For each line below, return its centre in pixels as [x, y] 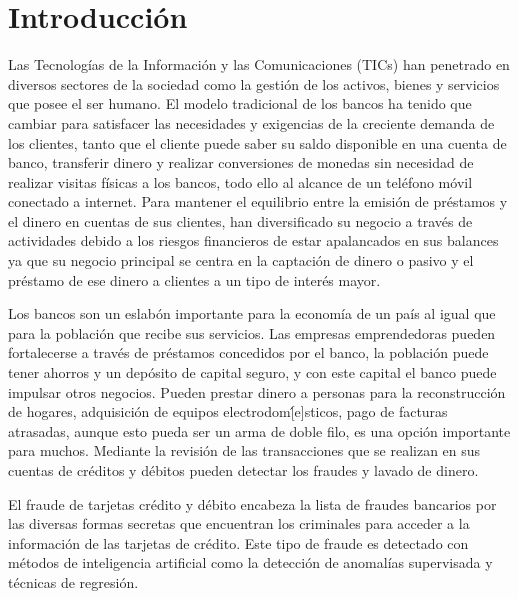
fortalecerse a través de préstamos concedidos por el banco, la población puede [248, 352]
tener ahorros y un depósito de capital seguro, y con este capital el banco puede [252, 372]
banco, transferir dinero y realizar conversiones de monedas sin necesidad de [241, 162]
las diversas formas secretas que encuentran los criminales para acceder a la [239, 523]
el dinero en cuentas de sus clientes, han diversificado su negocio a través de [240, 220]
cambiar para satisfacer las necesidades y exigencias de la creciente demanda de [251, 122]
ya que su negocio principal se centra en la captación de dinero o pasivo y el [241, 260]
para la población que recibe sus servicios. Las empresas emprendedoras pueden [252, 332]
